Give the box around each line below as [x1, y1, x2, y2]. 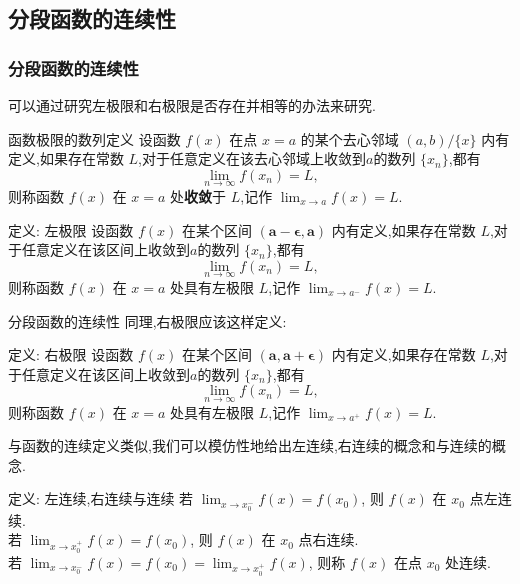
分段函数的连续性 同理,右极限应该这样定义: [8, 310, 287, 331]
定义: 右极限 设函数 [8, 344, 134, 365]
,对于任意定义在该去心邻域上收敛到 [138, 148, 367, 169]
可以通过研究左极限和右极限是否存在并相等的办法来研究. [8, 95, 376, 115]
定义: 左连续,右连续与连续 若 [8, 488, 194, 509]
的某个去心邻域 [300, 128, 399, 149]
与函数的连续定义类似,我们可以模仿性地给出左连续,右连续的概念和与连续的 [8, 435, 492, 456]
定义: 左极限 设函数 [8, 219, 134, 240]
